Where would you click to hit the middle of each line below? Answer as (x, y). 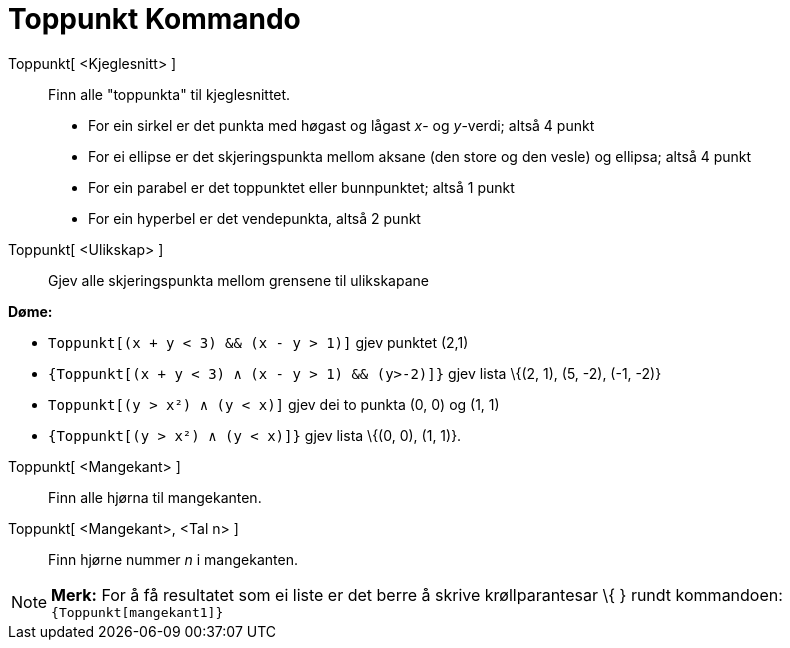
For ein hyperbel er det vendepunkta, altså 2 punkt (254, 218)
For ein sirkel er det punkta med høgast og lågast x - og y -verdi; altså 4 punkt (341, 125)
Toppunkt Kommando (154, 19)
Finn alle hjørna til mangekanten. (155, 497)
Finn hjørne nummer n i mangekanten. (173, 559)
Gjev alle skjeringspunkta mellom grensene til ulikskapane (238, 280)
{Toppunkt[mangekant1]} (137, 612)
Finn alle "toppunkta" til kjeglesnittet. (169, 94)
